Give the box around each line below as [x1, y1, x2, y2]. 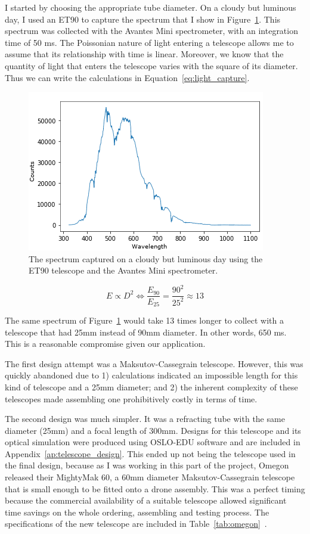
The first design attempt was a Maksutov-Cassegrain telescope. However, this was [5, 357, 303, 370]
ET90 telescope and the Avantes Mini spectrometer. [29, 264, 218, 277]
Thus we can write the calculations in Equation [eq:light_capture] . [5, 71, 250, 83]
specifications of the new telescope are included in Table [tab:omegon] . [5, 517, 267, 530]
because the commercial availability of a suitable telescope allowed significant [5, 494, 287, 507]
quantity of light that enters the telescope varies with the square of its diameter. [5, 59, 298, 72]
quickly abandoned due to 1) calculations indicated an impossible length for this [5, 369, 298, 381]
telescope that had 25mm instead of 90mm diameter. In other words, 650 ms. [5, 325, 287, 338]
